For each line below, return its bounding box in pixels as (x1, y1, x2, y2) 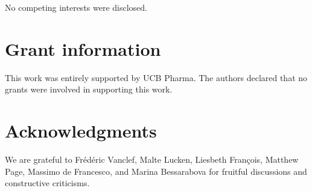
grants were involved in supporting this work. (5, 83, 173, 95)
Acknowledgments (5, 118, 157, 143)
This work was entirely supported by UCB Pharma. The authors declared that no (5, 71, 308, 83)
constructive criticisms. (5, 177, 90, 189)
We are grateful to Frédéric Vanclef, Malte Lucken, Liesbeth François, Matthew (5, 153, 299, 166)
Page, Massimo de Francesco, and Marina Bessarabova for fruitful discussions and (5, 165, 307, 177)
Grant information (5, 36, 161, 61)
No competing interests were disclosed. (5, 1, 148, 13)
